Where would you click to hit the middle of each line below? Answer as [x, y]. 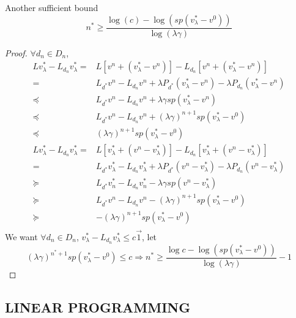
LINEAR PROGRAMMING [98, 307]
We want [21, 236]
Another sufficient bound [52, 7]
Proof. [16, 52]
